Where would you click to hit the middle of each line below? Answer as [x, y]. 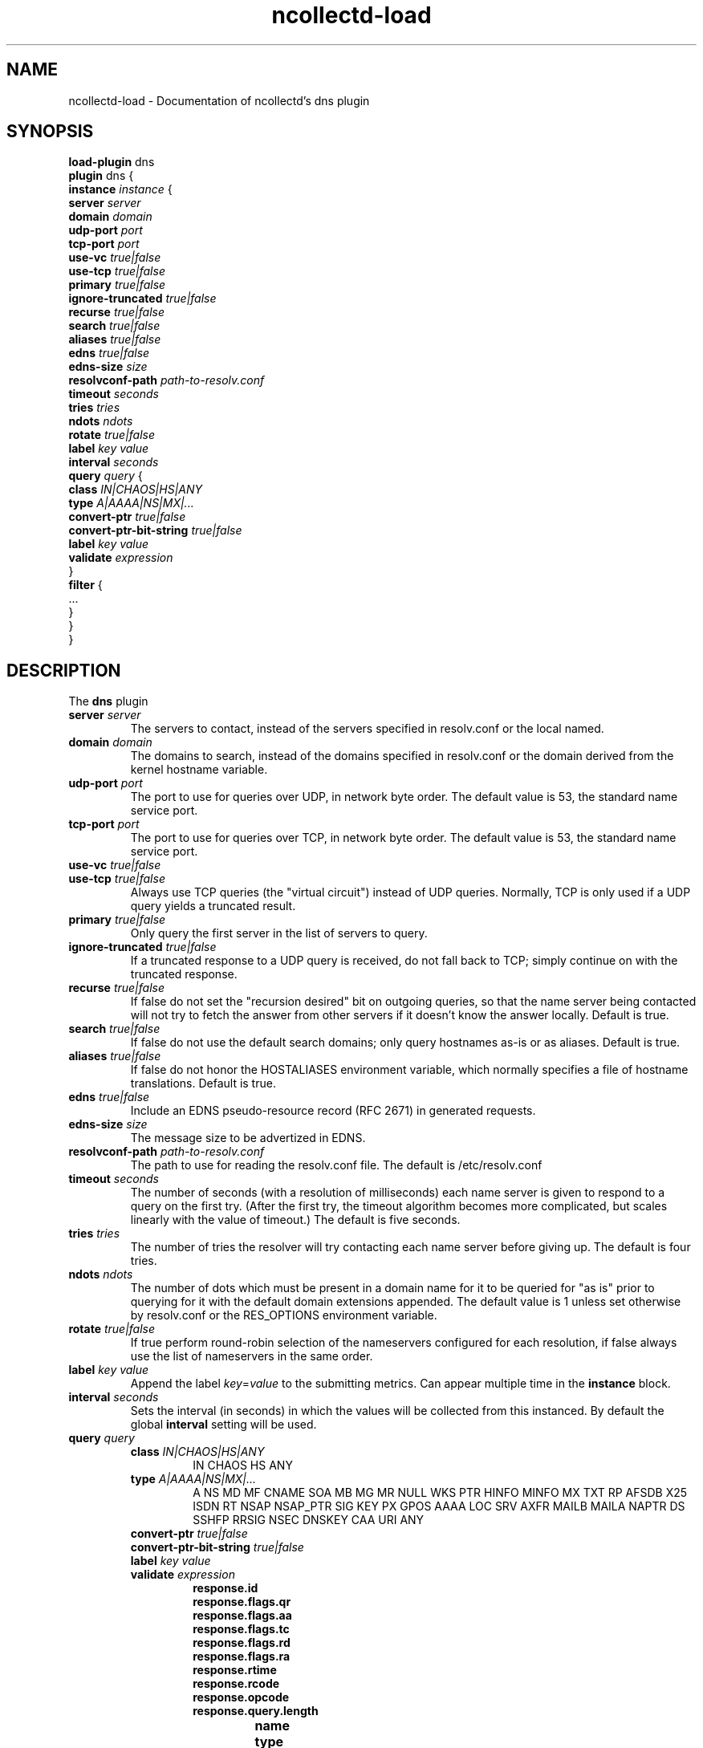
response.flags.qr [242, 1602]
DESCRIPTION [64, 670]
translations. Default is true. [203, 1083]
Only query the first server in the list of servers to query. [279, 933]
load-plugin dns [112, 162]
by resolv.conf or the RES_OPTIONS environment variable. [284, 1315]
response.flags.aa [242, 1616]
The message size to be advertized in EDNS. [248, 1138]
